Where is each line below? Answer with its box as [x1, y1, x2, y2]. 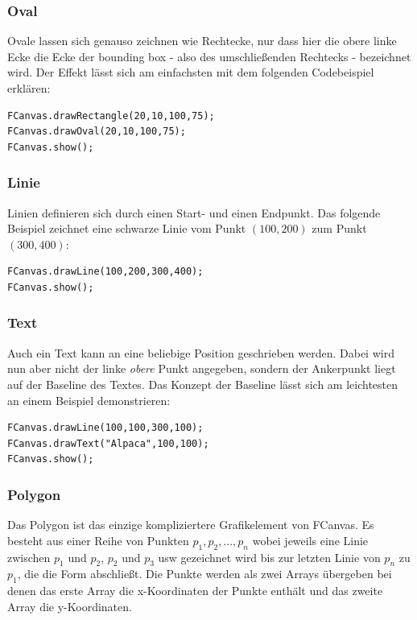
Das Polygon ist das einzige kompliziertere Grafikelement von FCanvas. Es [7, 516, 374, 533]
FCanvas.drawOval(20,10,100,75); [7, 126, 186, 138]
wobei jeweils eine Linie [252, 531, 369, 548]
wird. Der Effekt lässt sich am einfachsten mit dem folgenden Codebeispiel [7, 64, 374, 81]
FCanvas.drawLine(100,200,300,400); [7, 266, 204, 278]
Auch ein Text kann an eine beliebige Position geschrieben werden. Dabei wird [7, 344, 394, 361]
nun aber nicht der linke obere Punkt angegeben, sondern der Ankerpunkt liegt [7, 360, 396, 377]
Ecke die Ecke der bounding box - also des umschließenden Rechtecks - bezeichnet [7, 48, 411, 64]
